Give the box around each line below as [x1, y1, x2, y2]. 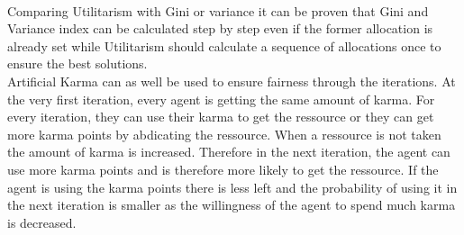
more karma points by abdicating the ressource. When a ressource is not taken [7, 124, 441, 143]
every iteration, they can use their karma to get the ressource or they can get [7, 107, 434, 126]
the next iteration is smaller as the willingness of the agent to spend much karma [7, 195, 456, 214]
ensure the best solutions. [7, 54, 148, 73]
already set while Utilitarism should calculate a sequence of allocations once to [7, 36, 441, 55]
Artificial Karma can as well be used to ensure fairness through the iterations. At [7, 71, 456, 90]
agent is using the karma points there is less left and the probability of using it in [7, 177, 458, 196]
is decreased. [7, 212, 77, 231]
